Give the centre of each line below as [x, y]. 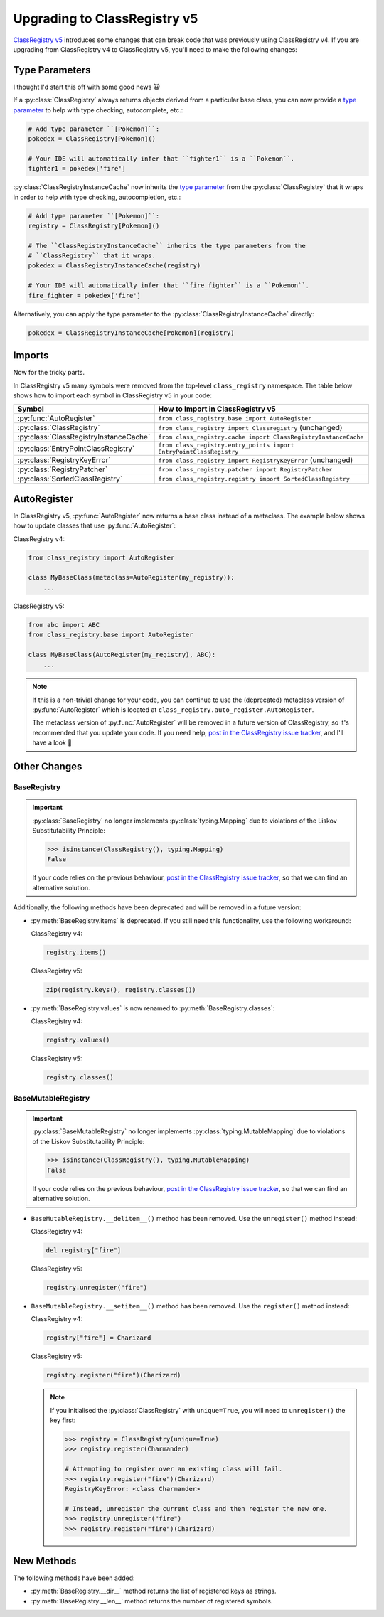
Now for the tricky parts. [49, 373]
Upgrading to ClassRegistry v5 [106, 18]
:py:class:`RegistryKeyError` [64, 460]
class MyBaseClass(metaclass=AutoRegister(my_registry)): [131, 577]
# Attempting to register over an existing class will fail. [174, 1469]
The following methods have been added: [74, 1578]
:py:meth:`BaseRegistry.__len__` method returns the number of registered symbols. [152, 1601]
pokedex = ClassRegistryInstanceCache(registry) [114, 266]
